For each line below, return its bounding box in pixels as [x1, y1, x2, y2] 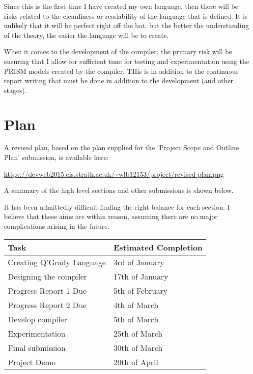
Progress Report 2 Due [8, 299, 87, 311]
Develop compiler [8, 313, 67, 325]
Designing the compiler [8, 270, 87, 282]
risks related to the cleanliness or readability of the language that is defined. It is [4, 10, 248, 21]
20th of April [113, 356, 158, 368]
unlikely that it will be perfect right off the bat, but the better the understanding [4, 20, 249, 31]
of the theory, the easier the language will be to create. [4, 30, 169, 40]
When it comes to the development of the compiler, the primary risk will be [4, 46, 232, 57]
